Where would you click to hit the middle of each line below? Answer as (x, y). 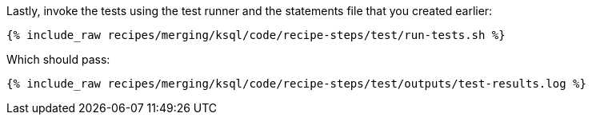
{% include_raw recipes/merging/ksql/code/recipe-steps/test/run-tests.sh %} (256, 35)
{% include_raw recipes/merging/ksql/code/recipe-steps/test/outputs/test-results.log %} (296, 84)
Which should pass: (58, 59)
